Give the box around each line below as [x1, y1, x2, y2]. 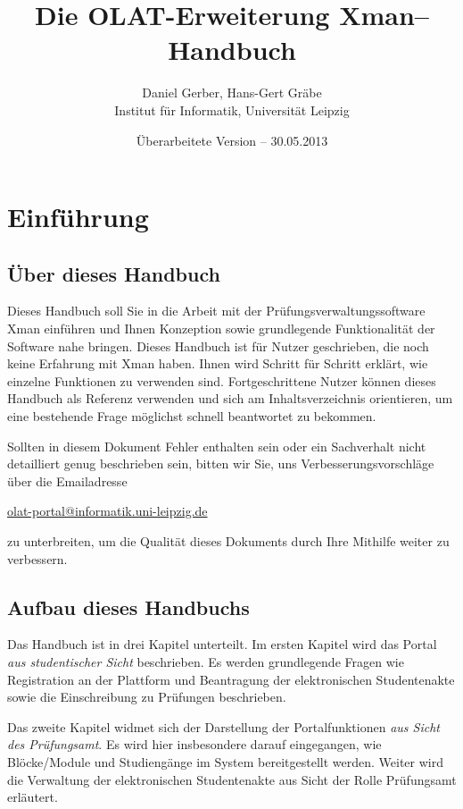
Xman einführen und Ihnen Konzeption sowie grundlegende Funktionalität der [7, 319, 435, 338]
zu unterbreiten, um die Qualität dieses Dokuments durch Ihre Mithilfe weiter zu [7, 532, 450, 551]
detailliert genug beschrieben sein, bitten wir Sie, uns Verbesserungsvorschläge [7, 454, 434, 473]
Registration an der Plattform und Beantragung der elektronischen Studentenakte [7, 670, 455, 688]
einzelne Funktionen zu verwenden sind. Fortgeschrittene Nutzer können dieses [7, 371, 436, 390]
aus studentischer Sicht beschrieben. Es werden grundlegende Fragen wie [7, 653, 404, 670]
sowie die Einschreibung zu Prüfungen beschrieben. [7, 687, 286, 706]
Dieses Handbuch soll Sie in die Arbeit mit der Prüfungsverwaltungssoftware [7, 301, 426, 320]
